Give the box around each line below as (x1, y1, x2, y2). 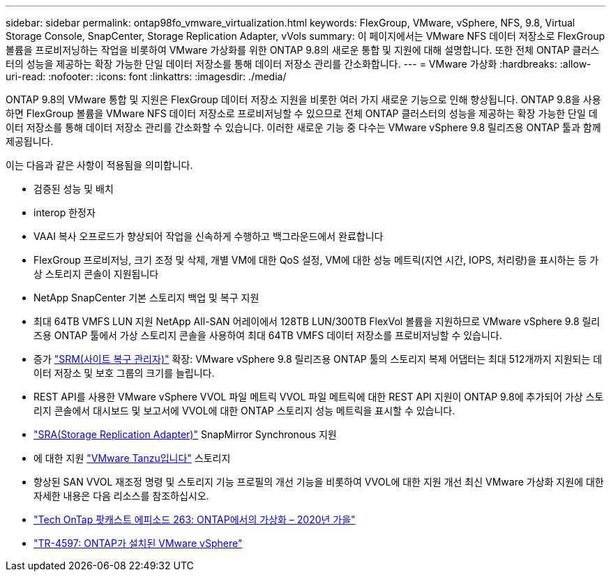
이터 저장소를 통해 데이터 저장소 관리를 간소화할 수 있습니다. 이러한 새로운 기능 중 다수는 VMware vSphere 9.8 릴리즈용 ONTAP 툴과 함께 (6, 121, 601, 133)
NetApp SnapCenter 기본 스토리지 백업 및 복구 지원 (33, 292, 259, 304)
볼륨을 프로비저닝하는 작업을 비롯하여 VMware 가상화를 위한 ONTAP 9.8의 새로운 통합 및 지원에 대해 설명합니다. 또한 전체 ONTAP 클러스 (6, 44, 600, 56)
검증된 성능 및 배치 (33, 183, 114, 195)
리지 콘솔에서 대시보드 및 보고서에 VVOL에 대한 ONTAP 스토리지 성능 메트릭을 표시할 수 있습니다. (33, 405, 455, 417)
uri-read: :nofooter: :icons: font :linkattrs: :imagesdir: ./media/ (6, 70, 287, 82)
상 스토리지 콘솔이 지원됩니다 (33, 268, 159, 280)
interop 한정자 (33, 207, 96, 218)
